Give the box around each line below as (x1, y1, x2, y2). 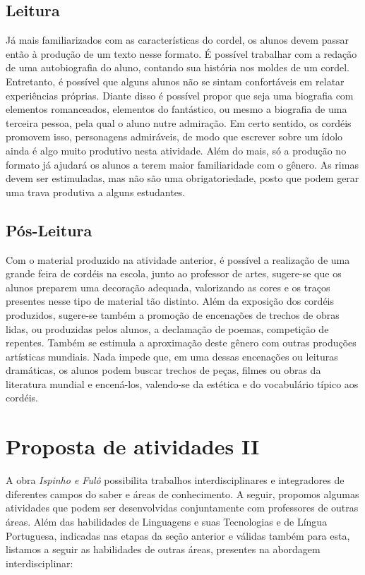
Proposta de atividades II (6, 432, 260, 461)
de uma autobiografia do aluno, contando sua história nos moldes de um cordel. (6, 60, 349, 75)
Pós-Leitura (6, 219, 92, 241)
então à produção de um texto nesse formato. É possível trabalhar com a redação (6, 46, 357, 61)
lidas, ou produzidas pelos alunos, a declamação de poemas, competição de (6, 321, 329, 336)
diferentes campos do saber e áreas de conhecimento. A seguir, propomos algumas (6, 486, 359, 501)
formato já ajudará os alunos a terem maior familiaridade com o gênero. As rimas (6, 157, 359, 171)
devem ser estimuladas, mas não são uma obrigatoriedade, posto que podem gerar (6, 171, 359, 186)
